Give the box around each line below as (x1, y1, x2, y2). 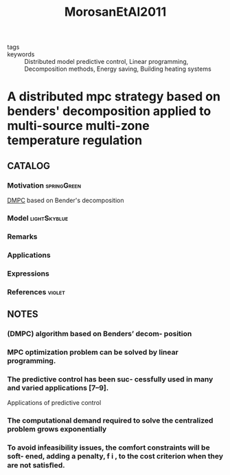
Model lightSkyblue (7, 213, 69, 223)
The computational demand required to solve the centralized (7, 416, 214, 426)
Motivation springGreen (7, 180, 81, 190)
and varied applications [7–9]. (7, 383, 109, 393)
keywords (7, 50, 35, 58)
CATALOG (7, 159, 50, 172)
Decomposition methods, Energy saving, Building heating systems (24, 65, 211, 73)
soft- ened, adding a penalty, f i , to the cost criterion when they (7, 452, 224, 461)
